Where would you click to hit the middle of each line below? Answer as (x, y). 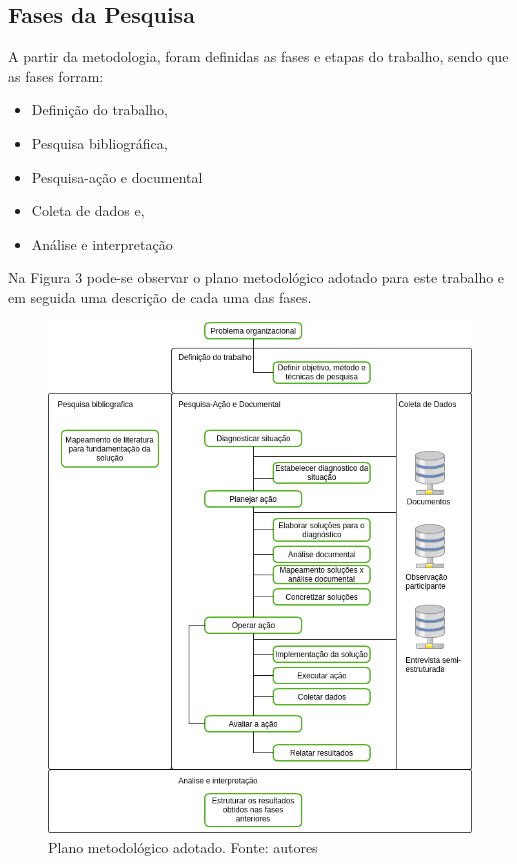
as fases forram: (56, 75)
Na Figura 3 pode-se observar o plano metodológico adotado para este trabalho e (256, 277)
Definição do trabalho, (99, 109)
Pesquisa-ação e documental (117, 176)
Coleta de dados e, (88, 210)
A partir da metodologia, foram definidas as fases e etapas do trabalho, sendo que (258, 56)
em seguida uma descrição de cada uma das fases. (160, 296)
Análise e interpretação (102, 243)
